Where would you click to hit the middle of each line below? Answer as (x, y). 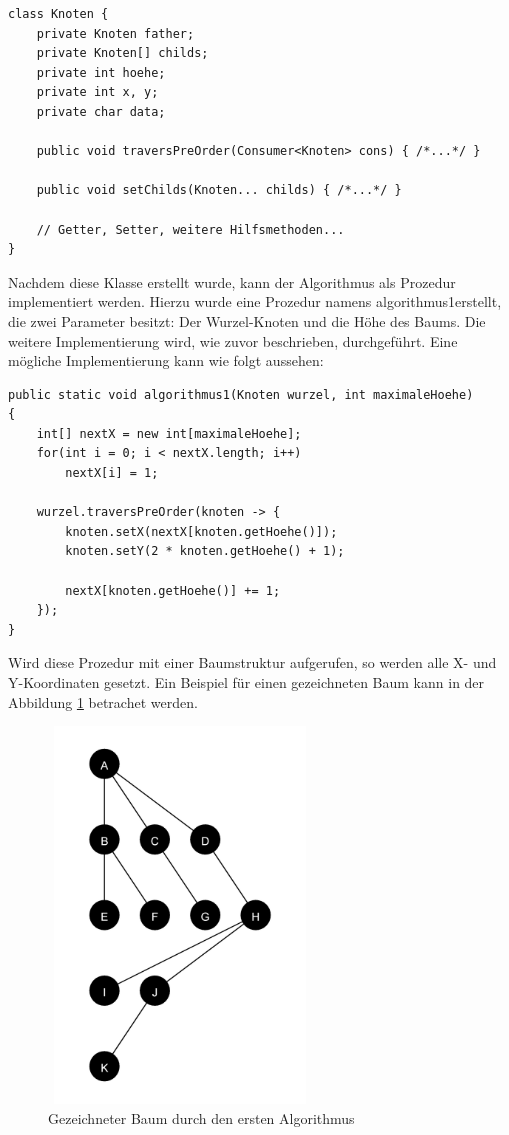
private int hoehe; (101, 72)
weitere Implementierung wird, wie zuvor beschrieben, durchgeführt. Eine (233, 340)
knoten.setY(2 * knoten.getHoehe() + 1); (205, 551)
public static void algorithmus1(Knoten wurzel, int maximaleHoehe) (241, 394)
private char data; (101, 111)
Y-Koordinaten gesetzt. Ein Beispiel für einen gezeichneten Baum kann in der (246, 682)
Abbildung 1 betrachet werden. (103, 701)
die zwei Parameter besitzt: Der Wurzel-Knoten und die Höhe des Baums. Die (247, 320)
